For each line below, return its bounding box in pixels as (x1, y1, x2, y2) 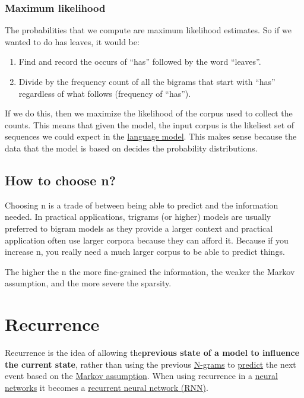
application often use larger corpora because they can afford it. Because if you (5, 233, 289, 246)
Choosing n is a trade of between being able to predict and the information (5, 198, 278, 211)
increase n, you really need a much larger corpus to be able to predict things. (5, 245, 285, 258)
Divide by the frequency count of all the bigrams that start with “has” (18, 75, 275, 87)
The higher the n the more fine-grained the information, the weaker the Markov (5, 265, 295, 277)
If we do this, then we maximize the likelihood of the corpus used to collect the (5, 107, 293, 119)
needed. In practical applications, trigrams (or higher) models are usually (5, 210, 271, 223)
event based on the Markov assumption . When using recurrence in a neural (5, 369, 278, 382)
